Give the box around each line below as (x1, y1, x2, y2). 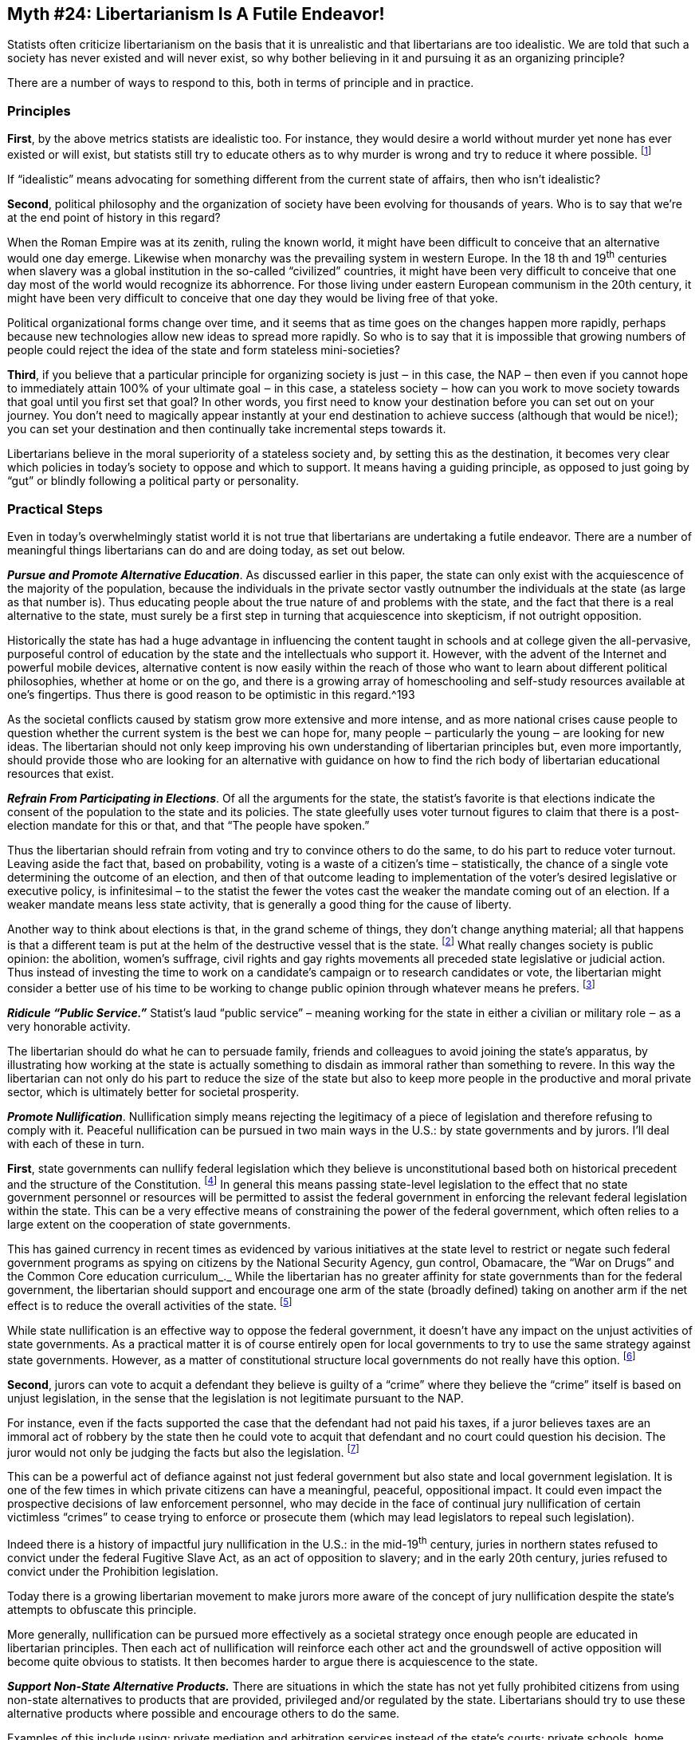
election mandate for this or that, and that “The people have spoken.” (7, 819, 370, 833)
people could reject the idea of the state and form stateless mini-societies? (7, 343, 401, 357)
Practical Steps (7, 500, 103, 517)
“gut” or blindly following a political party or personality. (7, 474, 299, 488)
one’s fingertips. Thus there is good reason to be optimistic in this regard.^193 (7, 688, 415, 702)
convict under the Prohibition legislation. (7, 1564, 219, 1578)
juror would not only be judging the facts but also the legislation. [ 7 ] (7, 1442, 359, 1459)
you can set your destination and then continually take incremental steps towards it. (7, 422, 446, 436)
